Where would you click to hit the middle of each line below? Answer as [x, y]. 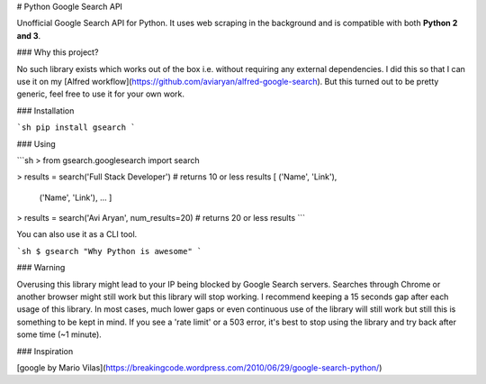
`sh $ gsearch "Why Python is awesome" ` [109, 251]
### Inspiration [45, 351]
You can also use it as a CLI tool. [77, 234]
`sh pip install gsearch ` [76, 128]
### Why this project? [58, 52]
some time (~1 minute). [59, 334]
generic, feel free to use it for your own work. [100, 94]
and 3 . [29, 35]
